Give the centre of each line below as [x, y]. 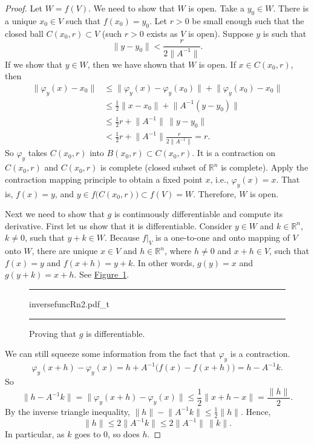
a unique [21, 20]
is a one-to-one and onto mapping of [223, 237]
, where [178, 251]
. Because [122, 237]
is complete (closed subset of [153, 167]
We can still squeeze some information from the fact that [110, 354]
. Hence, [256, 411]
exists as [162, 33]
